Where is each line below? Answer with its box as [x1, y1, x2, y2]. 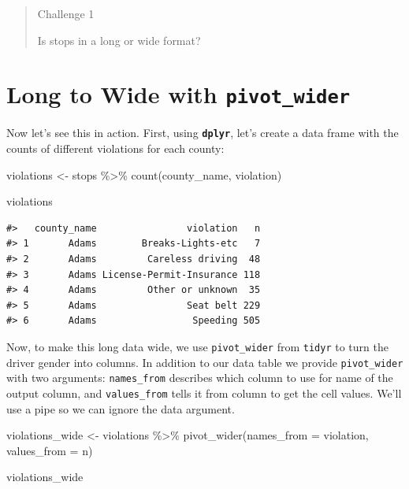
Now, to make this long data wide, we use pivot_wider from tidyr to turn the [6, 339, 389, 355]
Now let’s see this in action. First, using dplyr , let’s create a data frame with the [6, 124, 399, 141]
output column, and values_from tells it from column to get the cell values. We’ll [6, 385, 402, 401]
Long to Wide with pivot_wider [6, 78, 351, 110]
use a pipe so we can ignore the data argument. [6, 400, 235, 417]
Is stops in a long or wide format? [37, 31, 201, 48]
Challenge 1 [37, 6, 95, 21]
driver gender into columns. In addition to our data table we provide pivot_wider [6, 354, 403, 370]
